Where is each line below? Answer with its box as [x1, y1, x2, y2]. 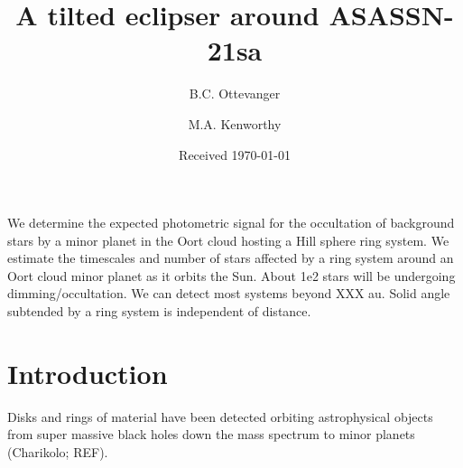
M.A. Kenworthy [188, 114, 282, 133]
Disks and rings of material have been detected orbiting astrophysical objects [7, 407, 433, 426]
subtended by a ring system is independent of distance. [7, 302, 311, 321]
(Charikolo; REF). [7, 442, 108, 461]
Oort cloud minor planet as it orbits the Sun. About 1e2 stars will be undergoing [7, 266, 456, 285]
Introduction [7, 354, 168, 391]
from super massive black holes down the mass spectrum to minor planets [7, 425, 415, 444]
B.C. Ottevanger [189, 84, 281, 103]
